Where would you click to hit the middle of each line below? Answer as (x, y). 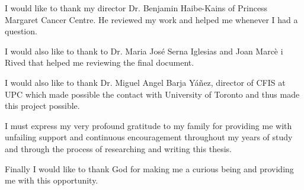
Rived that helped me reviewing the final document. (100, 62)
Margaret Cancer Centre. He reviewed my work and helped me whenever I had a (151, 19)
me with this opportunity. (52, 180)
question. (21, 31)
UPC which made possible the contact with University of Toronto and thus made (152, 94)
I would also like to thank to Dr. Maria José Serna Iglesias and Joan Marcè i (144, 51)
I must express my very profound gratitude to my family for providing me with (148, 125)
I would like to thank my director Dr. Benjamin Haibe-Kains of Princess (136, 8)
